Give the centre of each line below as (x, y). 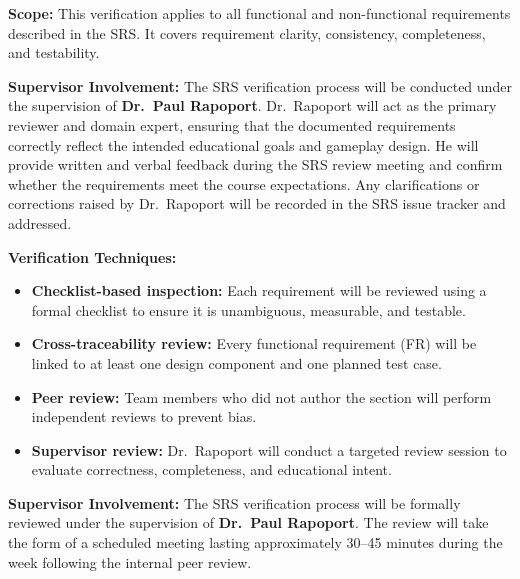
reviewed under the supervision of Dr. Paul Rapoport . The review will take (248, 522)
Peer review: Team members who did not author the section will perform (261, 396)
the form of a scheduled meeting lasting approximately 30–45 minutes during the (255, 542)
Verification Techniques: (92, 256)
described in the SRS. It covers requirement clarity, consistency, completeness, (247, 32)
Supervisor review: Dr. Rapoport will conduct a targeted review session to (269, 449)
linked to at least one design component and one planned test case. (236, 362)
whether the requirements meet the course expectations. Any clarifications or (244, 183)
